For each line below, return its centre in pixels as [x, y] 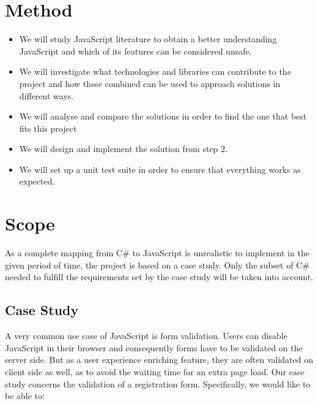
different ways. [46, 95]
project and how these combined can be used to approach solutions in [150, 83]
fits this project [48, 128]
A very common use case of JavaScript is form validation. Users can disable [146, 336]
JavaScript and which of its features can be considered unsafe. [135, 51]
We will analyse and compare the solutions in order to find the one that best [163, 116]
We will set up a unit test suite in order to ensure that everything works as [160, 169]
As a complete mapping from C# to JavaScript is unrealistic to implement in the [157, 253]
